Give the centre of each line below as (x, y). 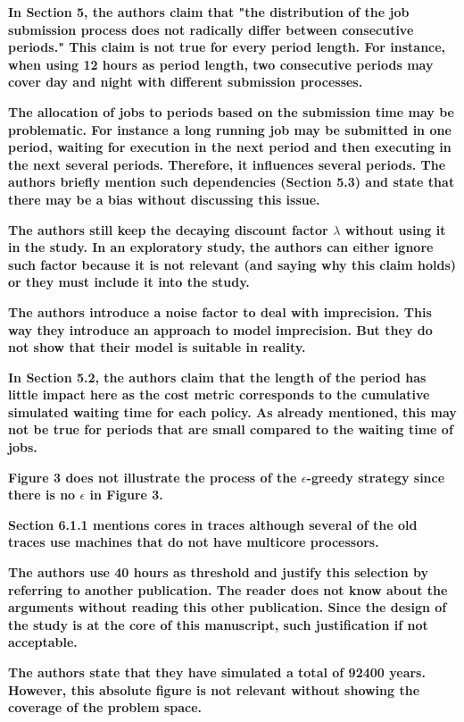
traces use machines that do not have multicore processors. (194, 542)
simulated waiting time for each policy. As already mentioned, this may (232, 411)
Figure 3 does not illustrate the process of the (153, 477)
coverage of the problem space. (105, 707)
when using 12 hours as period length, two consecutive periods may (221, 64)
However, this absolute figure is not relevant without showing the (214, 689)
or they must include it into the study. (129, 282)
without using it (395, 229)
